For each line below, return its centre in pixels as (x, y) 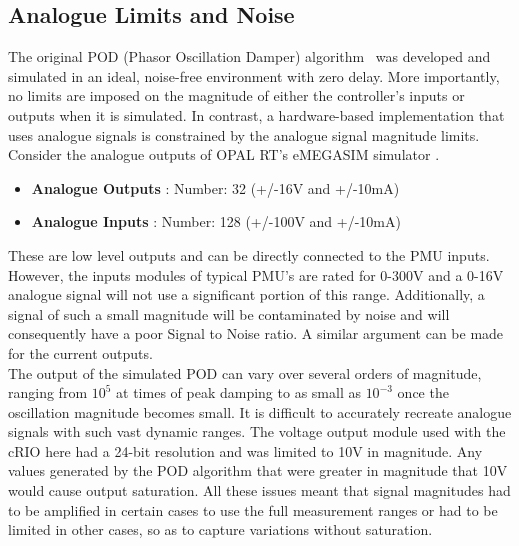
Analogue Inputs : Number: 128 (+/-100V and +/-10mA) (216, 221)
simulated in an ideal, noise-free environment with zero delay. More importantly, (254, 75)
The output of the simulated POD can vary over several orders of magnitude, (245, 372)
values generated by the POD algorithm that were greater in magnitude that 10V (258, 470)
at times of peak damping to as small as (238, 392)
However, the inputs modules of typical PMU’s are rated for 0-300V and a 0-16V (256, 274)
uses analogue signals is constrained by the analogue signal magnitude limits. (244, 134)
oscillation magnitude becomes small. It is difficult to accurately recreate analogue (260, 411)
